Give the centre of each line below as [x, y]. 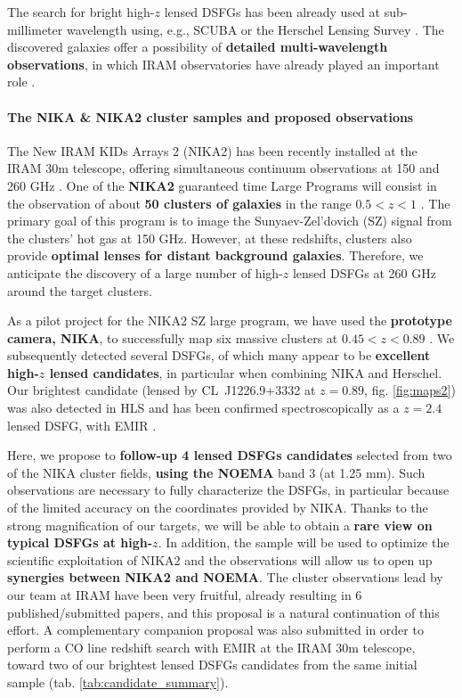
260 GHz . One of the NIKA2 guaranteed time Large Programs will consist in [222, 185]
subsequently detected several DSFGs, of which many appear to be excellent [219, 355]
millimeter [35, 29]
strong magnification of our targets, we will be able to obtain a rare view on [220, 525]
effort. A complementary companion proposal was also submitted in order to [215, 630]
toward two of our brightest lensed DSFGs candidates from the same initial [212, 665]
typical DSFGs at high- [80, 542]
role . [21, 82]
